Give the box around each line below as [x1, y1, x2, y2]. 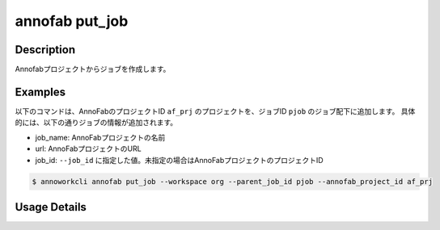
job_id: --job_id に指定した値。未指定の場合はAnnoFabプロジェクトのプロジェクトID [35, 155, 324, 165]
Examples [15, 85, 66, 98]
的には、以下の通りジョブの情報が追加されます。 [15, 118, 178, 128]
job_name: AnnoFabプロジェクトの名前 [35, 132, 166, 142]
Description [15, 43, 76, 56]
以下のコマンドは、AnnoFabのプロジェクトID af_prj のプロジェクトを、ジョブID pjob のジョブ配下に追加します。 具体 [15, 106, 416, 116]
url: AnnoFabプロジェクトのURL [35, 144, 142, 153]
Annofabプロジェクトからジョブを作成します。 [15, 65, 171, 74]
